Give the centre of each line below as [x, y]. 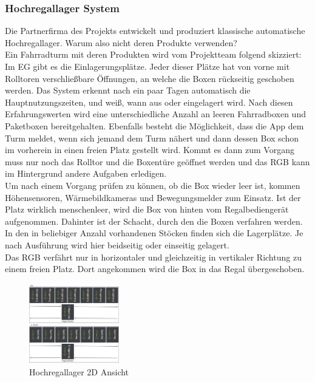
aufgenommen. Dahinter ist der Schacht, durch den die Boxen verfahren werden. [154, 221]
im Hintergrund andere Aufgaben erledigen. [86, 173]
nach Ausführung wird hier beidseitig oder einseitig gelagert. [117, 244]
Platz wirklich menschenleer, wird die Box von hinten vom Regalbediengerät [147, 209]
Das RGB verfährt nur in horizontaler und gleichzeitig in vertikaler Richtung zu [153, 257]
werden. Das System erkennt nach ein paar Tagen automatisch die [128, 90]
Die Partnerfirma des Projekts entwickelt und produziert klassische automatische [155, 31]
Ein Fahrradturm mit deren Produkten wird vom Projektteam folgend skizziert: [153, 54]
